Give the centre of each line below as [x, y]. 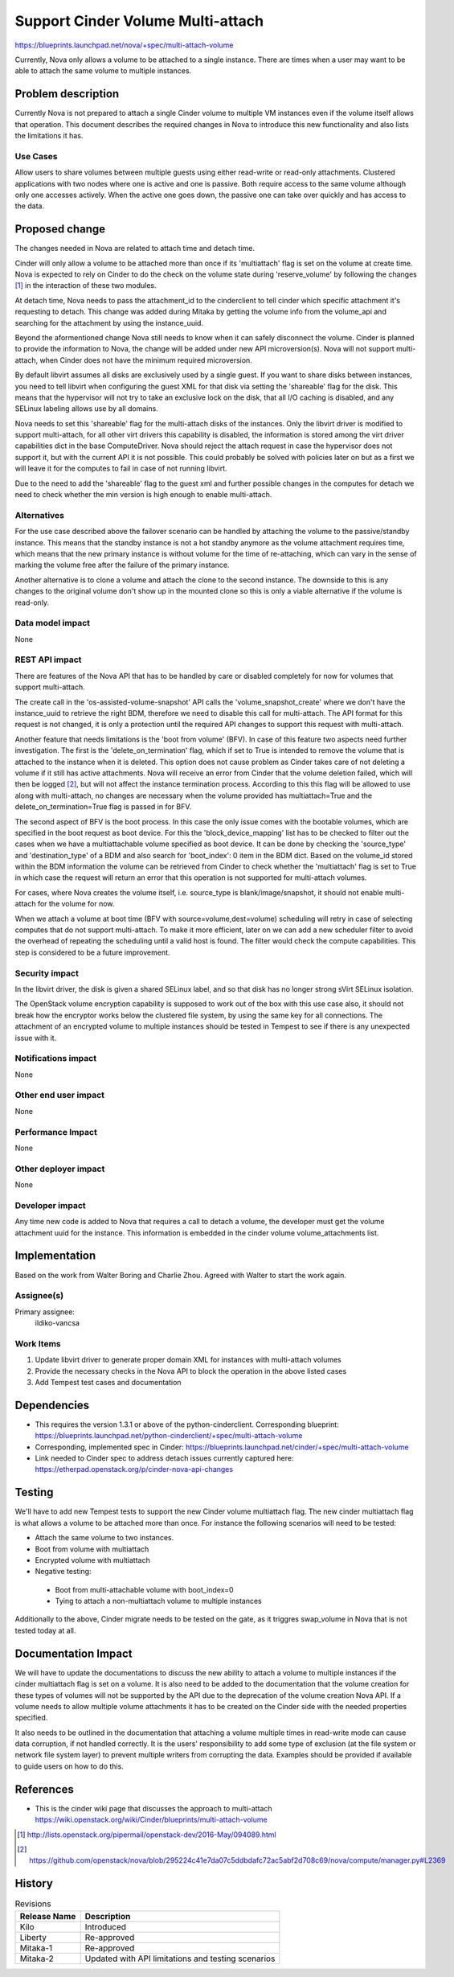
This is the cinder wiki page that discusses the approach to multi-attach [153, 1808]
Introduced [106, 1926]
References [44, 1789]
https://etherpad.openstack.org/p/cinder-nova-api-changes [134, 1469]
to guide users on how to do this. [69, 1766]
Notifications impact [55, 1058]
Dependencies [52, 1405]
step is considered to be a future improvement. [92, 952]
